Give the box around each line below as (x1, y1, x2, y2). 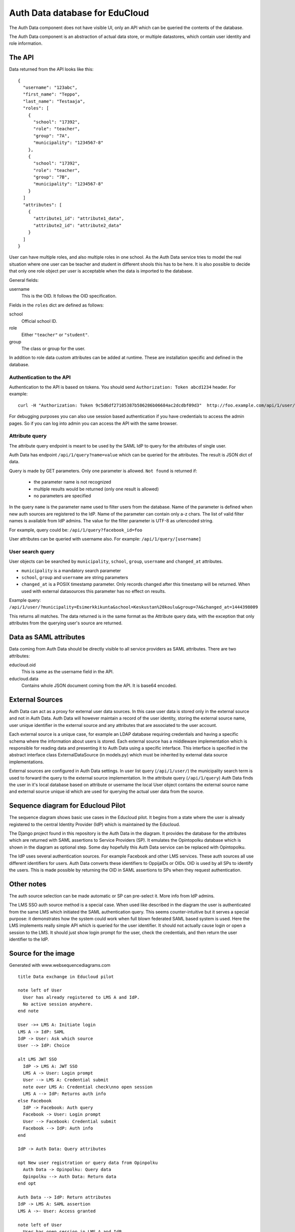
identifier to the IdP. (9, 936, 49, 942)
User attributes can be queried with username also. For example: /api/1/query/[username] (9, 536, 202, 542)
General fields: (9, 277, 39, 283)
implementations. (9, 759, 44, 765)
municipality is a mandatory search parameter (21, 567, 121, 574)
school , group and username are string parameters (21, 574, 128, 580)
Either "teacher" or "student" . (21, 332, 89, 338)
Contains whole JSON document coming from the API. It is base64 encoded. (21, 683, 177, 688)
